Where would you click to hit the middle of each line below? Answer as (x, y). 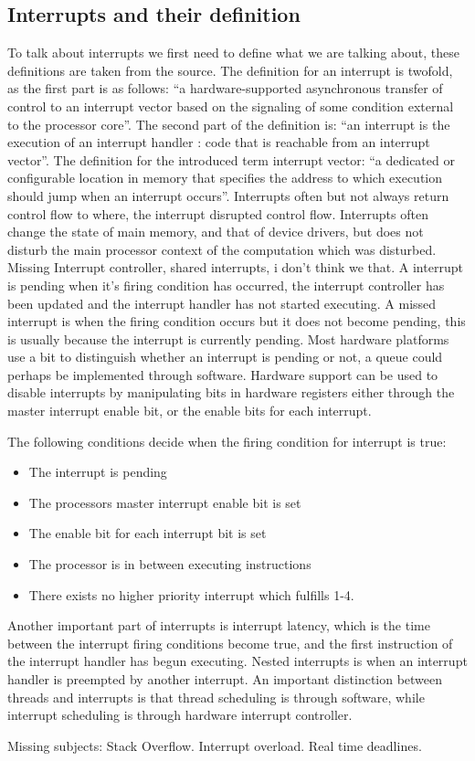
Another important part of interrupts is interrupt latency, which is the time (219, 625)
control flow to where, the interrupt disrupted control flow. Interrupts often (218, 213)
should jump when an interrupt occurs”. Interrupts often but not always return (228, 195)
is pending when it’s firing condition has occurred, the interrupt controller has (226, 285)
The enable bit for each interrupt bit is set (148, 533)
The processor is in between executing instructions (170, 564)
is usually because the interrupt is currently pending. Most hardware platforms (228, 338)
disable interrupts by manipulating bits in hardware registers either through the (231, 392)
